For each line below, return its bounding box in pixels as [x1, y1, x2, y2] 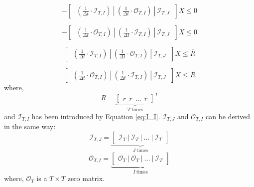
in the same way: [4, 121, 56, 131]
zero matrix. [67, 173, 105, 184]
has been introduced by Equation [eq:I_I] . [31, 111, 160, 121]
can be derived [205, 111, 251, 121]
